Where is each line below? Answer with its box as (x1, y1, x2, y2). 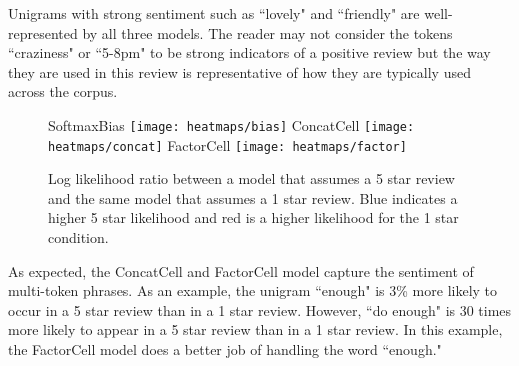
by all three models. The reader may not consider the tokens (82, 22, 453, 43)
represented (8, 22, 78, 43)
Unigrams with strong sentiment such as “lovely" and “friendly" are (8, 3, 420, 23)
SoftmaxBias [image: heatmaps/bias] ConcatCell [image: (48, 114, 415, 135)
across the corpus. (8, 81, 118, 102)
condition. (48, 227, 109, 248)
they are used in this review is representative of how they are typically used (8, 61, 471, 82)
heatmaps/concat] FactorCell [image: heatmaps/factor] (48, 134, 407, 155)
